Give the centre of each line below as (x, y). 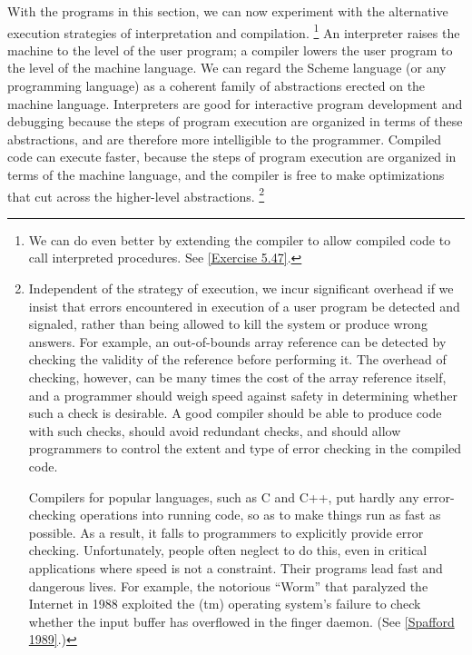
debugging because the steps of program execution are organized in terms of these (235, 121)
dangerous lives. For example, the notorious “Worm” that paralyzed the (228, 586)
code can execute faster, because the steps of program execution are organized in (232, 157)
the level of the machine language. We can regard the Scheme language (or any (227, 68)
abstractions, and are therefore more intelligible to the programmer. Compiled (225, 139)
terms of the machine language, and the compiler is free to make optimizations (226, 174)
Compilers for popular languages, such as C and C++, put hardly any (224, 496)
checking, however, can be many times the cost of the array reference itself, (237, 377)
